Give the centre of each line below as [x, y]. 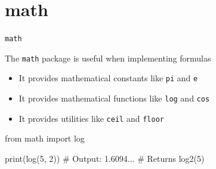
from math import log [45, 138]
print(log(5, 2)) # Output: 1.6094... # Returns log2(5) [105, 158]
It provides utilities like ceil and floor [91, 118]
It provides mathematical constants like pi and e [108, 78]
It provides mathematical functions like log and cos [114, 98]
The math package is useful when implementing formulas [108, 58]
